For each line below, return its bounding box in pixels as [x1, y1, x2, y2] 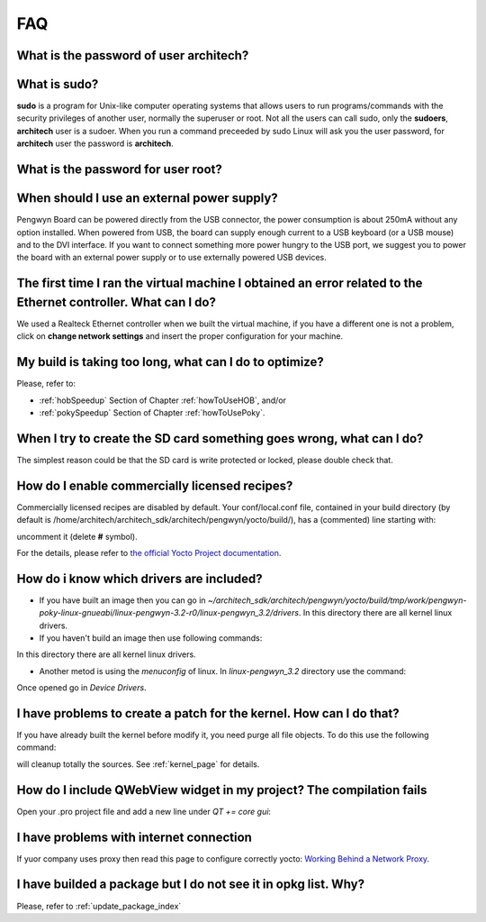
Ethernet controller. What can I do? [16, 294, 216, 310]
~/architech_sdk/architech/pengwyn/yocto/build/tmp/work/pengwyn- [207, 595, 467, 606]
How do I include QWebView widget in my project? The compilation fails [16, 782, 427, 798]
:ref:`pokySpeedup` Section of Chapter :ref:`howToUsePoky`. [39, 406, 265, 418]
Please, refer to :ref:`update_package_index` [16, 900, 182, 911]
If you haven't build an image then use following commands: [39, 632, 263, 644]
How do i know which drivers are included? [16, 571, 263, 586]
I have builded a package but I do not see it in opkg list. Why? [16, 877, 364, 892]
